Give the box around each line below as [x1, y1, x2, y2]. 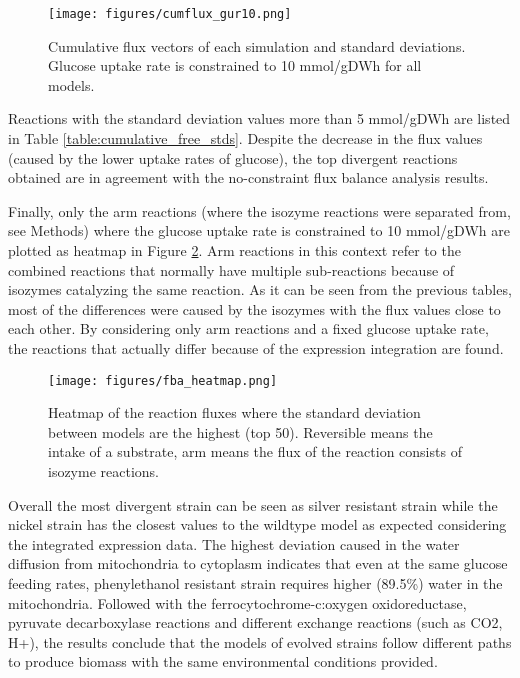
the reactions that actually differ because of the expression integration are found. [8, 337, 504, 358]
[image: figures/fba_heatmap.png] [48, 373, 278, 388]
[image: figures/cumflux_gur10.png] [48, 7, 292, 21]
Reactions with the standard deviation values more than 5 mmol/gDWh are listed [8, 108, 511, 129]
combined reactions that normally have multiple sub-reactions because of [8, 259, 455, 280]
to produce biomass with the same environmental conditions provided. [8, 651, 438, 672]
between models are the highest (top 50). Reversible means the [48, 421, 433, 442]
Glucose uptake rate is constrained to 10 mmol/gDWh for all [48, 55, 422, 76]
